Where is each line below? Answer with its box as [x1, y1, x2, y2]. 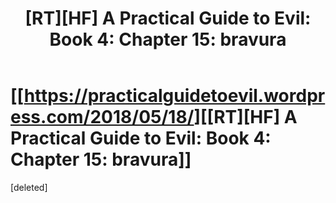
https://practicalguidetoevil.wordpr [23, 85, 326, 107]
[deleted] [10, 181, 48, 193]
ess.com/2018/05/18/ [10, 106, 195, 129]
